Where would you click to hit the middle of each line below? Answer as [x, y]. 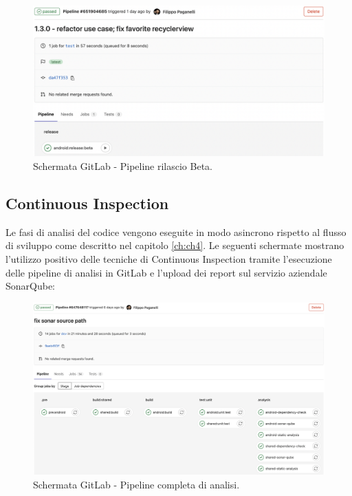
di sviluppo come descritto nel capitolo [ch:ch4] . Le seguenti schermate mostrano [175, 245]
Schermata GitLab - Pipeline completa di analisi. [136, 484]
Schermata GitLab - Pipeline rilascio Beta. [123, 166]
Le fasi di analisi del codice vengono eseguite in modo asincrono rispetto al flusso [176, 231]
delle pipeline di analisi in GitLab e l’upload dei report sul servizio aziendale [166, 272]
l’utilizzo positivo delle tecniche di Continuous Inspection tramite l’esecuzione [169, 259]
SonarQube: [31, 286]
